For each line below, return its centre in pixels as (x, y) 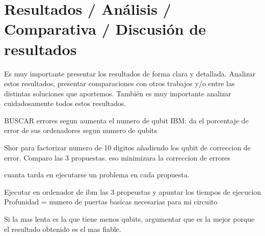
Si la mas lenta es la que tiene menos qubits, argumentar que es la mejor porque (129, 219)
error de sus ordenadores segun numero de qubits (81, 130)
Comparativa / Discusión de (105, 29)
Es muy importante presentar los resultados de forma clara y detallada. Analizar (130, 73)
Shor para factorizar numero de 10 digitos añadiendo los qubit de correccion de (127, 148)
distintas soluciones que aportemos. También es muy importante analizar (118, 93)
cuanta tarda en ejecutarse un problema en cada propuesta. (97, 175)
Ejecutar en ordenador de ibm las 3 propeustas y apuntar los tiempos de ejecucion (132, 191)
